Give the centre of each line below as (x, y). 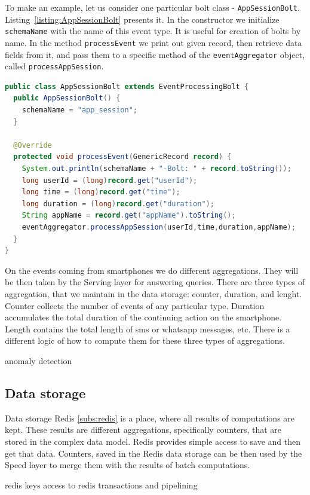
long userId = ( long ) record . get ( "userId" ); (110, 180)
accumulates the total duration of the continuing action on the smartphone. (143, 317)
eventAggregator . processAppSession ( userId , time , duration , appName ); (159, 227)
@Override (33, 145)
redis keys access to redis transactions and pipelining (101, 485)
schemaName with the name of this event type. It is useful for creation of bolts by (153, 31)
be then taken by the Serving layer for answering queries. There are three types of (155, 282)
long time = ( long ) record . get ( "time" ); (101, 192)
